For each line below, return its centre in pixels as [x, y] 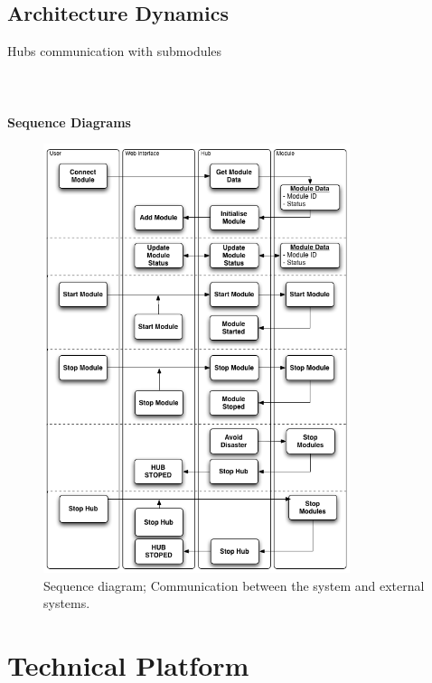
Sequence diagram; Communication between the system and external [234, 585]
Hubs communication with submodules [115, 51]
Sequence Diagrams [69, 122]
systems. [67, 603]
